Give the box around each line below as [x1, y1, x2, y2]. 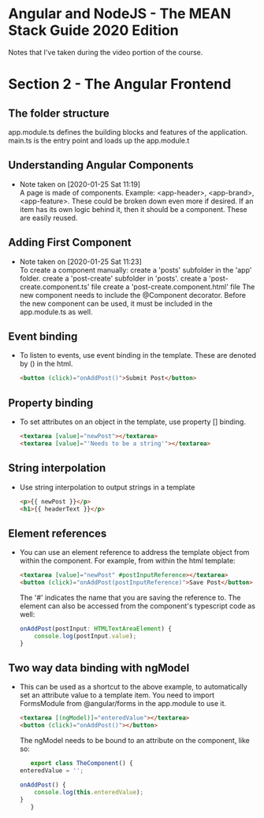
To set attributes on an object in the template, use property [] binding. [19, 417, 247, 426]
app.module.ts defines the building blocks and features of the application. [8, 127, 248, 136]
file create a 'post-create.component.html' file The [91, 281, 255, 292]
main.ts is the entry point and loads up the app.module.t [8, 136, 190, 145]
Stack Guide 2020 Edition [8, 21, 179, 39]
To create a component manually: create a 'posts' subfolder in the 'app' [19, 265, 252, 274]
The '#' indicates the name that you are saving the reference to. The [19, 593, 241, 602]
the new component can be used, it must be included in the [19, 299, 213, 308]
